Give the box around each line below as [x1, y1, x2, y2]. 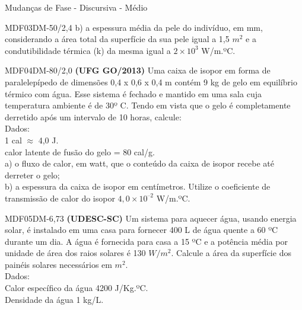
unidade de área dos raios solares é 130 [5, 247, 146, 259]
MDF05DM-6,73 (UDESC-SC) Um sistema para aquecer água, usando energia [5, 212, 297, 224]
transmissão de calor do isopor [5, 191, 115, 204]
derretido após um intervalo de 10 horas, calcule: [5, 110, 182, 123]
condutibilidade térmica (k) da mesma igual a [5, 44, 171, 56]
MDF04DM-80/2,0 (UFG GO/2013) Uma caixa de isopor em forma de [5, 64, 271, 76]
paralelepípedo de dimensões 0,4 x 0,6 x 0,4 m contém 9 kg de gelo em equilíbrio [5, 75, 297, 88]
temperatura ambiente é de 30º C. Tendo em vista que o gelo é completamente [5, 99, 291, 111]
